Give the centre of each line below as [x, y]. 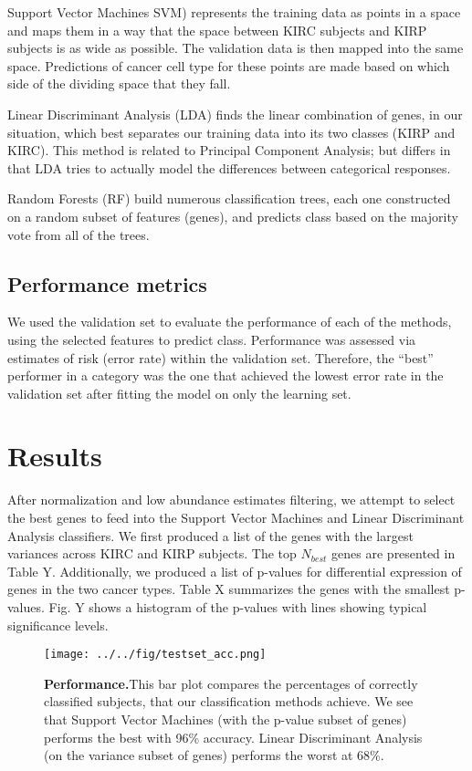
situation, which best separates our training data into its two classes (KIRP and [231, 132]
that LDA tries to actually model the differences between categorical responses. [229, 167]
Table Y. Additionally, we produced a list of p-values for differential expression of [235, 571]
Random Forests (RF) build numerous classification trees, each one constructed [229, 198]
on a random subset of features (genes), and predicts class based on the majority [233, 216]
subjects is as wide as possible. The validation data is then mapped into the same [236, 48]
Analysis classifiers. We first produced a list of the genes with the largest [210, 535]
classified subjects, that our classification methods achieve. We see [229, 701]
